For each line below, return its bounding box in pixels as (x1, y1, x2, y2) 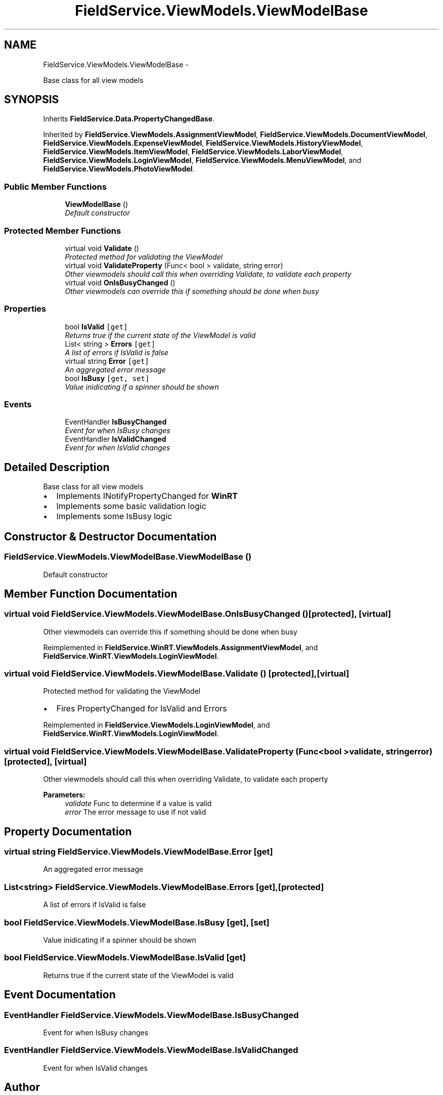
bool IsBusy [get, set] (65, 373, 150, 383)
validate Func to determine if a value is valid (65, 799, 212, 808)
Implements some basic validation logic (56, 501, 206, 512)
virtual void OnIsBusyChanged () (65, 278, 175, 287)
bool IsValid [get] (65, 322, 128, 331)
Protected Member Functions (4, 225, 121, 236)
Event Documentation (4, 988, 116, 1001)
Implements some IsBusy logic (56, 511, 172, 522)
